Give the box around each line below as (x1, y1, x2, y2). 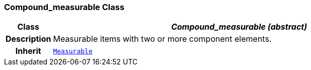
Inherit (15, 46, 41, 56)
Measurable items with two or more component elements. (53, 34, 272, 44)
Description (6, 34, 51, 44)
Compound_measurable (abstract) (171, 22, 307, 32)
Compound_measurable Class (4, 2, 125, 12)
